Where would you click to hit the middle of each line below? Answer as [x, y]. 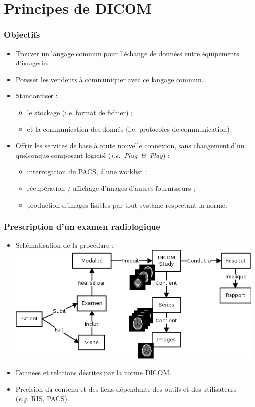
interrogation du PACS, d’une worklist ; [87, 172]
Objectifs [22, 35]
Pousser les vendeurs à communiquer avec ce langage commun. [109, 79]
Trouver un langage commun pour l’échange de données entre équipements [127, 53]
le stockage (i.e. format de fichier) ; [80, 112]
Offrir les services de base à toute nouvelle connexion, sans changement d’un [130, 145]
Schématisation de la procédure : [64, 245]
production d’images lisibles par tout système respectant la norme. [127, 204]
